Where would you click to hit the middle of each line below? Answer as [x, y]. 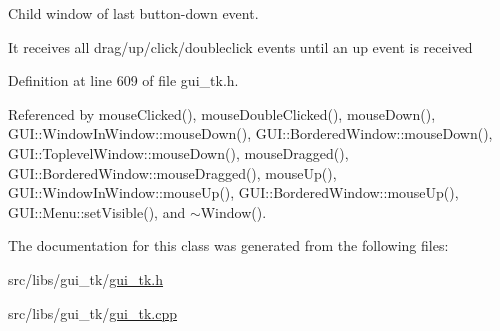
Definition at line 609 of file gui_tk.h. [123, 80]
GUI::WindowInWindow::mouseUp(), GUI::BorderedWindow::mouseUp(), [233, 192]
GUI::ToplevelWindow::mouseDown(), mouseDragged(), [178, 152]
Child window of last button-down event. [133, 13]
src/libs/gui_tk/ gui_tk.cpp [93, 312]
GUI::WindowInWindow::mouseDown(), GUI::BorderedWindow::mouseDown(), [250, 133]
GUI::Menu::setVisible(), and [97, 211]
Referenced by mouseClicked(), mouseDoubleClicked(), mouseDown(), [222, 113]
